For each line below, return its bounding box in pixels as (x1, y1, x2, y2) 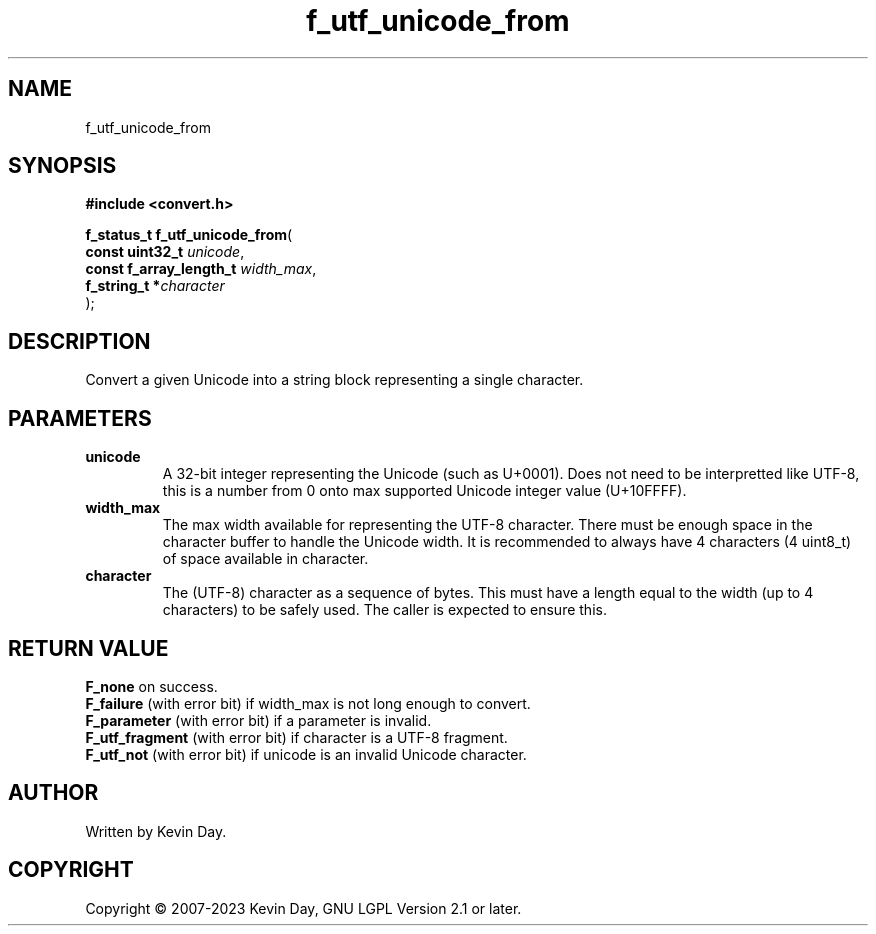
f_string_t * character (85, 277, 225, 295)
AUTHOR (8, 780, 99, 806)
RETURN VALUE (8, 635, 169, 661)
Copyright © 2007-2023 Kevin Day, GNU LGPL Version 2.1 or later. (85, 899, 522, 917)
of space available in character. (162, 550, 369, 568)
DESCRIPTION (8, 328, 151, 354)
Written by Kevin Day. (85, 822, 227, 840)
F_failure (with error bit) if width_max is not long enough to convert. (85, 694, 531, 712)
